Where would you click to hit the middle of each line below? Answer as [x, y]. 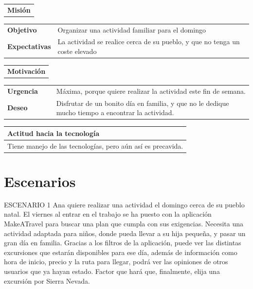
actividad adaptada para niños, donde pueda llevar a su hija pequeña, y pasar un [125, 233]
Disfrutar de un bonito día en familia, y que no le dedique [143, 103]
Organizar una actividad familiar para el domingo [132, 29]
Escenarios [40, 181]
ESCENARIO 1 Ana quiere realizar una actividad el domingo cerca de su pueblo [124, 204]
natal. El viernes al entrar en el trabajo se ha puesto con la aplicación [108, 214]
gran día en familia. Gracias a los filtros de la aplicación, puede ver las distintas [123, 243]
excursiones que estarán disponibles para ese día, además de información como [121, 252]
